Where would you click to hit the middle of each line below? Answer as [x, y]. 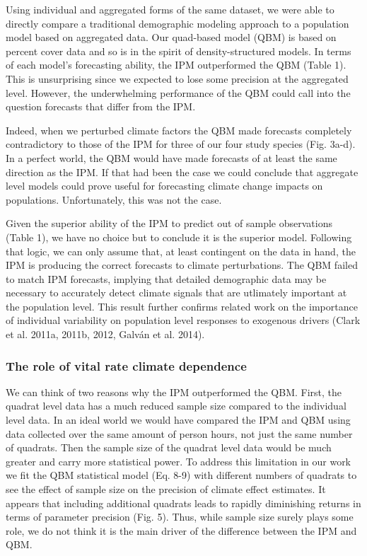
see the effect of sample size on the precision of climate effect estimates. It [166, 489]
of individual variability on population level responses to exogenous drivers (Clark [183, 320]
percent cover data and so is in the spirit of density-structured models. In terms [179, 51]
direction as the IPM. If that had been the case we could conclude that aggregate [182, 172]
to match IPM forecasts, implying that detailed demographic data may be [166, 278]
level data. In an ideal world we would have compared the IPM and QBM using [178, 420]
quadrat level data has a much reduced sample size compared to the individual [176, 406]
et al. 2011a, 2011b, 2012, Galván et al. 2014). [105, 334]
